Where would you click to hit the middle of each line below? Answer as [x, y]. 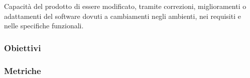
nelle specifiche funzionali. [44, 26]
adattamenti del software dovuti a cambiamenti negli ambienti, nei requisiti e [122, 16]
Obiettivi [23, 47]
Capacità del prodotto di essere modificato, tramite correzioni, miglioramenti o [125, 6]
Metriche [23, 70]
